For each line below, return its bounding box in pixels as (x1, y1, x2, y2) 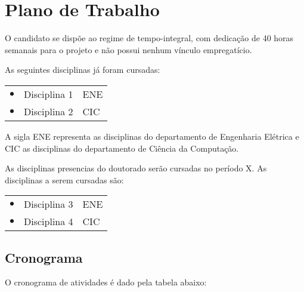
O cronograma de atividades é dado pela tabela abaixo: (5, 276, 207, 288)
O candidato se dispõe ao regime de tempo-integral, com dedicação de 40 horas (5, 32, 294, 44)
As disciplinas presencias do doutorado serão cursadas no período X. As (5, 162, 267, 174)
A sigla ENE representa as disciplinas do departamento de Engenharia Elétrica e (5, 130, 299, 142)
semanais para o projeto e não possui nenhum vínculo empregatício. (5, 43, 252, 56)
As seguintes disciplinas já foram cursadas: (5, 63, 160, 76)
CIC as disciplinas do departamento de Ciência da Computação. (5, 142, 239, 154)
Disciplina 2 (24, 104, 73, 118)
